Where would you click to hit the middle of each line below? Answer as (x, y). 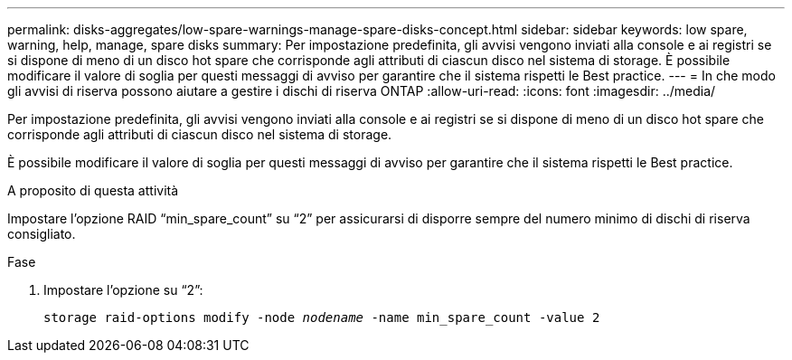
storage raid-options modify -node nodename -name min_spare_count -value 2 (322, 317)
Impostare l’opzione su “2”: (123, 290)
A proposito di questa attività (93, 190)
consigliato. (42, 234)
